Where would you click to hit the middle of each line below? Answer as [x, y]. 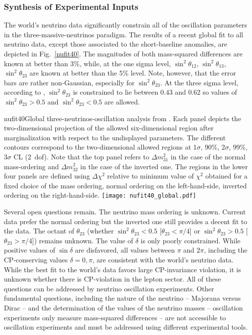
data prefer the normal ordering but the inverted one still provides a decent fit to [126, 221]
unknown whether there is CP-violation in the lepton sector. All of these [113, 279]
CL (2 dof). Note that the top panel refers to [81, 156]
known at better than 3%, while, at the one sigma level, [88, 63]
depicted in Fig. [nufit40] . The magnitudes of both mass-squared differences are [123, 53]
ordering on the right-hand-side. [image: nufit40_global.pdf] [100, 195]
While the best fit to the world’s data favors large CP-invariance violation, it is [123, 269]
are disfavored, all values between [125, 250]
